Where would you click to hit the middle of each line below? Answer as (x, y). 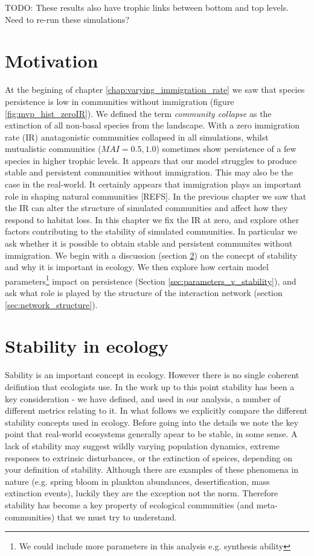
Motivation (52, 61)
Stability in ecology (87, 346)
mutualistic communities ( (53, 149)
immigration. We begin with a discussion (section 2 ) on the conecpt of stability (151, 255)
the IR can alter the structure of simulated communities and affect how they (146, 208)
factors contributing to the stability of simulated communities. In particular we (151, 231)
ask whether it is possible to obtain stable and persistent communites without (149, 243)
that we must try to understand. (117, 517)
